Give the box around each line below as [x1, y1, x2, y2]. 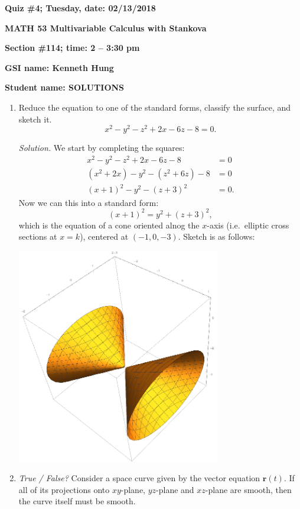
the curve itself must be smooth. [18, 495, 136, 507]
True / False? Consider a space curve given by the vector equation [18, 472, 260, 484]
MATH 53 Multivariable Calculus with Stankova [5, 21, 207, 34]
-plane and [156, 483, 194, 495]
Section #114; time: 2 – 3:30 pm [5, 41, 140, 54]
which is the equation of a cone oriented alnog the [18, 218, 200, 231]
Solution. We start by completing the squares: [18, 141, 185, 154]
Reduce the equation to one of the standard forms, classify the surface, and [18, 101, 291, 113]
